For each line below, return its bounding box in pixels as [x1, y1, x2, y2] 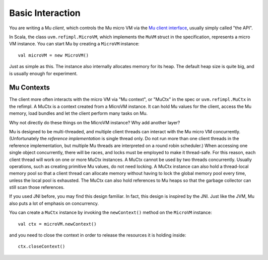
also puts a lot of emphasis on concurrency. [9, 200, 99, 206]
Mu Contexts [9, 84, 50, 92]
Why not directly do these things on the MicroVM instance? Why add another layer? [9, 119, 180, 125]
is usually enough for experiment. [9, 70, 78, 77]
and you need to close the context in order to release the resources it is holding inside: [9, 232, 186, 238]
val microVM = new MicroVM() [18, 52, 89, 58]
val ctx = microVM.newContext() [18, 221, 97, 227]
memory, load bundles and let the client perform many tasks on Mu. [9, 110, 148, 116]
